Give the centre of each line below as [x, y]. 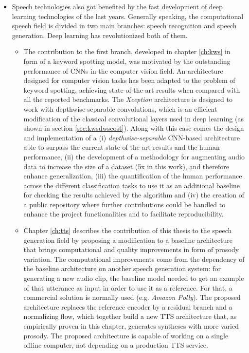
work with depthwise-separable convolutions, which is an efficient [120, 108]
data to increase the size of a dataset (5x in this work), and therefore [126, 166]
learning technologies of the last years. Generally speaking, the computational [128, 16]
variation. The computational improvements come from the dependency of [134, 259]
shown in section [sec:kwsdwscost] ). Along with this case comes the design [134, 128]
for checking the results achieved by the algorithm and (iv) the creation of [134, 195]
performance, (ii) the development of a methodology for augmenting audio [134, 156]
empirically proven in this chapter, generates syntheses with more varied [131, 326]
